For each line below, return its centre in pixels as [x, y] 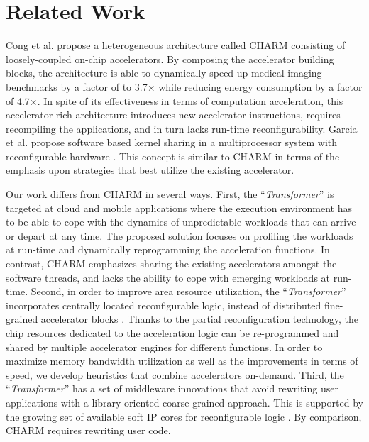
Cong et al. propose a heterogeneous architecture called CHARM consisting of [176, 45]
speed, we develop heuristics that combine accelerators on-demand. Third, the [175, 374]
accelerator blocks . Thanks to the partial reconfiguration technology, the [200, 319]
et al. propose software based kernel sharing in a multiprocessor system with [172, 142]
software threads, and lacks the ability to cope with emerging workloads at [168, 277]
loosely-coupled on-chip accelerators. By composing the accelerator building [170, 59]
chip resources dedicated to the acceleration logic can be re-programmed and [172, 333]
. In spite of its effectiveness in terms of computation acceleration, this [190, 100]
